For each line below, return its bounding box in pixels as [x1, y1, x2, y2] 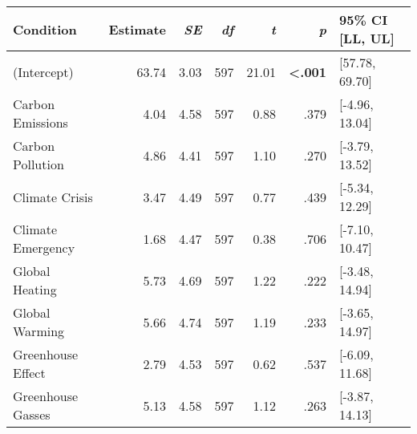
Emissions [13, 113, 68, 132]
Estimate [108, 19, 167, 39]
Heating [13, 280, 57, 298]
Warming [13, 322, 65, 340]
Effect [13, 363, 46, 382]
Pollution [13, 155, 64, 173]
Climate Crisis [13, 187, 93, 206]
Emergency [13, 238, 75, 257]
